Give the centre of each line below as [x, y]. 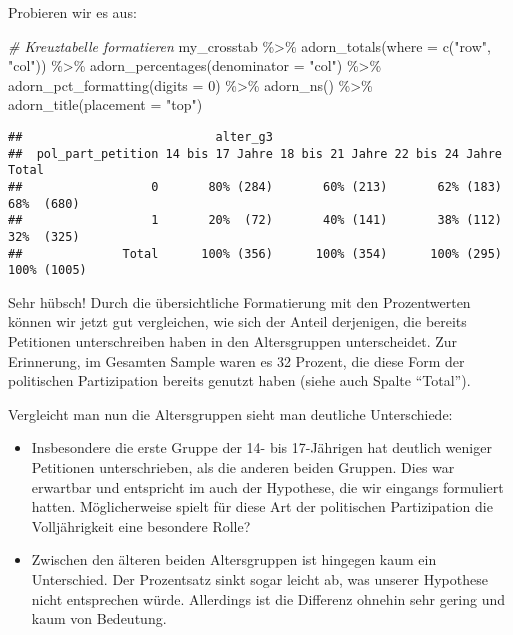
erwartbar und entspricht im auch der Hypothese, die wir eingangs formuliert [267, 486]
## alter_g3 [140, 136]
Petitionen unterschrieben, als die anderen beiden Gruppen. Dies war [243, 467]
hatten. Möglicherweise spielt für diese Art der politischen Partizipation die [262, 506]
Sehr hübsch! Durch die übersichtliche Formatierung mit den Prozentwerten [239, 301]
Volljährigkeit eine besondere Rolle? [141, 525]
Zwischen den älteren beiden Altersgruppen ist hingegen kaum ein [234, 559]
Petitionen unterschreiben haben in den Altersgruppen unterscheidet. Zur [233, 341]
